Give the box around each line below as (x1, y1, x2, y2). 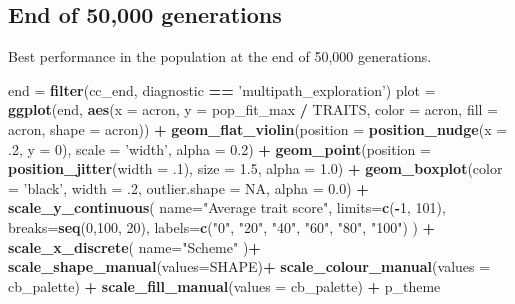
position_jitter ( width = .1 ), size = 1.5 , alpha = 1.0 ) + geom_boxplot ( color (8, 158, 503, 179)
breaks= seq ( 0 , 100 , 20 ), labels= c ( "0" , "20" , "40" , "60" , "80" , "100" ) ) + (8, 216, 436, 237)
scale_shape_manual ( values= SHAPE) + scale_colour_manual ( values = (8, 256, 491, 277)
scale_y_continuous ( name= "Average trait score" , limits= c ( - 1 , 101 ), (8, 197, 446, 218)
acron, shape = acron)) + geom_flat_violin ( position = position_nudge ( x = (8, 118, 508, 139)
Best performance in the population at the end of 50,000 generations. (8, 46, 432, 67)
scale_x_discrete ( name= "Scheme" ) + (8, 236, 261, 257)
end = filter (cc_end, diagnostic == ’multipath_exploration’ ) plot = (8, 79, 436, 100)
